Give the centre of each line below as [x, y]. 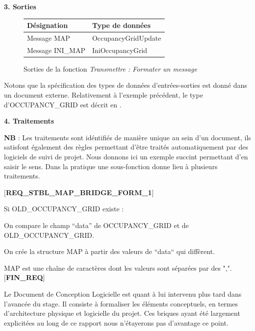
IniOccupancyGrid [120, 50]
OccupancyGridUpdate [127, 38]
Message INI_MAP [56, 50]
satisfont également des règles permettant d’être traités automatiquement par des [126, 147]
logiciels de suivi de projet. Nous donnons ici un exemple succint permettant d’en [126, 157]
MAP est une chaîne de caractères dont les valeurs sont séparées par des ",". [118, 267]
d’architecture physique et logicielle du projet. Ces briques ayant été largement [122, 313]
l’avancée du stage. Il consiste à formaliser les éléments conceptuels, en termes [121, 303]
